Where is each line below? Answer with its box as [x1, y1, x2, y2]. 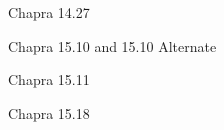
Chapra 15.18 [8, 102, 90, 123]
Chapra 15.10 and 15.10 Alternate [8, 35, 217, 56]
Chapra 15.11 [8, 69, 90, 90]
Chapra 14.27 [8, 2, 90, 22]
